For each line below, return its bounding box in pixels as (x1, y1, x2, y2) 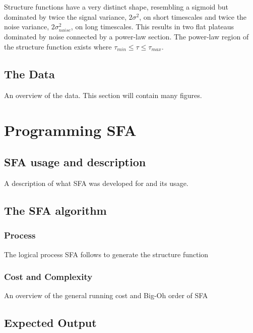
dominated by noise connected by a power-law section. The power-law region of (4, 31, 249, 42)
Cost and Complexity (4, 270, 93, 283)
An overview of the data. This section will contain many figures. (4, 89, 202, 100)
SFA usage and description (4, 154, 146, 170)
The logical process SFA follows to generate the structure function (4, 249, 209, 259)
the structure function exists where (4, 41, 112, 52)
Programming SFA (4, 119, 137, 140)
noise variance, (4, 21, 49, 32)
